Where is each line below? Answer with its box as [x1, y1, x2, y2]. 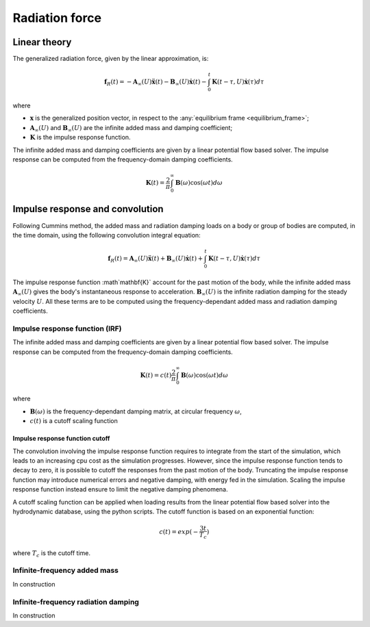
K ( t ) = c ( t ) [140, 371, 172, 379]
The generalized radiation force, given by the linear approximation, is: [12, 55, 209, 63]
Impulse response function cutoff [12, 435, 110, 443]
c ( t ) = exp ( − [158, 528, 199, 536]
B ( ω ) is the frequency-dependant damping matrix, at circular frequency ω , [29, 407, 243, 415]
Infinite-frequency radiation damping [12, 597, 140, 606]
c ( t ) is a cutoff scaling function [29, 417, 118, 425]
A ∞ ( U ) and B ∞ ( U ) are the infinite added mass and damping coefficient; [29, 123, 233, 133]
